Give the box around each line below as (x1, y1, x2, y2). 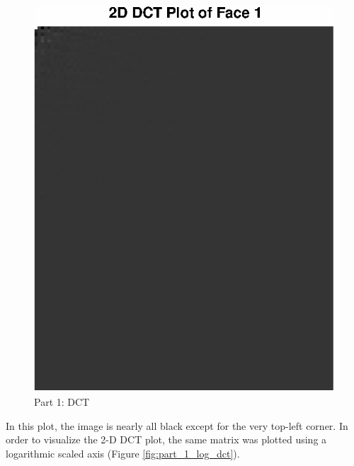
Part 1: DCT (34, 394, 90, 409)
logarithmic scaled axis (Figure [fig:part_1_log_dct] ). (6, 445, 240, 460)
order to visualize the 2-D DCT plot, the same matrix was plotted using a (6, 432, 327, 447)
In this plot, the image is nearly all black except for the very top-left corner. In (6, 418, 348, 433)
